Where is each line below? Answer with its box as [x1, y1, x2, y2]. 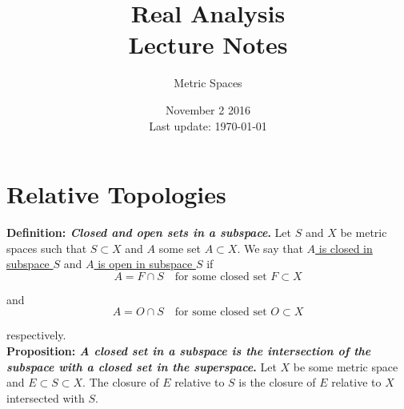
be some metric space [293, 358, 398, 375]
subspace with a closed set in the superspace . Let [6, 358, 277, 375]
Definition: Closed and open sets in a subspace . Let [6, 224, 292, 241]
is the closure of [238, 374, 316, 391]
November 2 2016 [166, 101, 250, 118]
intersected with [6, 389, 85, 406]
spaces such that [6, 239, 87, 256]
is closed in [318, 239, 373, 256]
